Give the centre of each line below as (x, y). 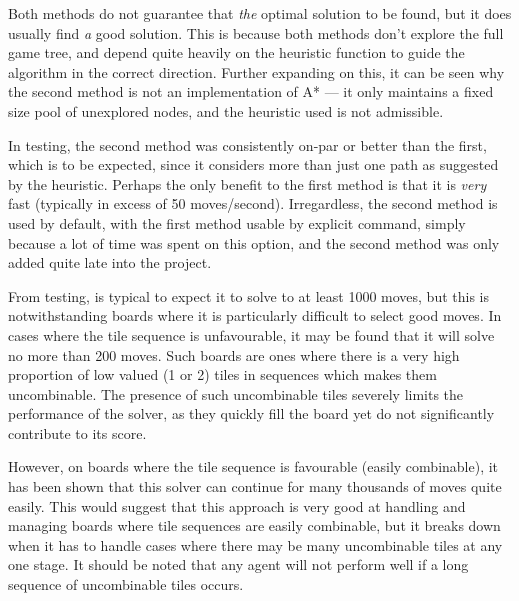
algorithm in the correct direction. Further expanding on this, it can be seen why (256, 71)
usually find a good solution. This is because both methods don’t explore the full (256, 32)
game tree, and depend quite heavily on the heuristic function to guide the (236, 52)
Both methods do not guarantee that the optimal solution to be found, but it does (260, 13)
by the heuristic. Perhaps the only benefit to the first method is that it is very (247, 183)
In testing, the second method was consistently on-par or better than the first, (247, 144)
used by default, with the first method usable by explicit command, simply (237, 222)
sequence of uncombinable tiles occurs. (126, 584)
